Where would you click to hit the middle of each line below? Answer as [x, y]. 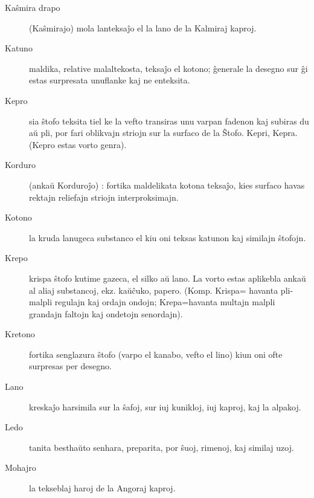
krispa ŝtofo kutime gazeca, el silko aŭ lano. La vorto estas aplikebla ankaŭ [168, 278]
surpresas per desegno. [70, 366]
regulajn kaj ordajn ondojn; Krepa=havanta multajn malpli [165, 302]
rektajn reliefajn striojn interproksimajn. [104, 197]
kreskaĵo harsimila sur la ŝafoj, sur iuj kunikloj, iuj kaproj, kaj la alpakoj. [165, 406]
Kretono [20, 334]
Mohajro [21, 467]
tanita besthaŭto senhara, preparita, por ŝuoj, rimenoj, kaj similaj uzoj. [162, 447]
